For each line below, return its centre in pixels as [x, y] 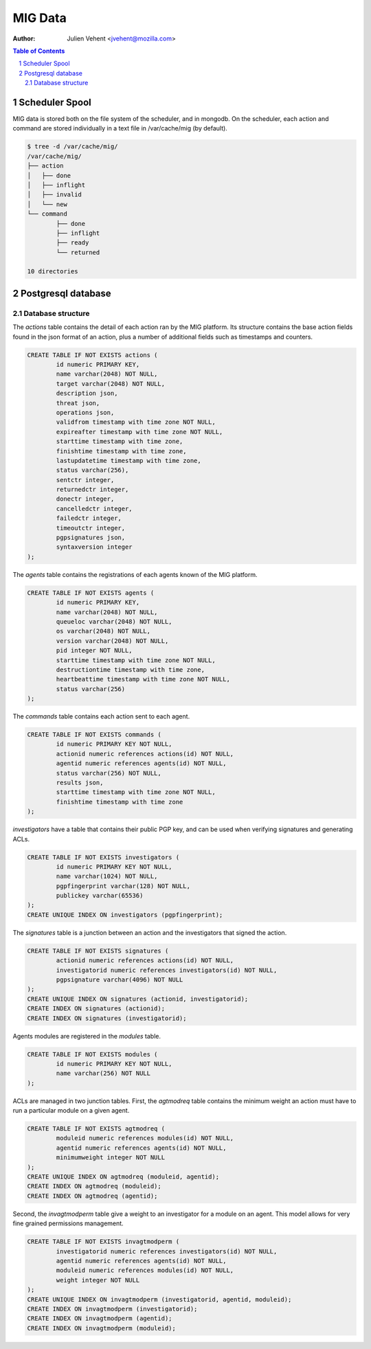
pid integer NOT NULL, [94, 650]
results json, [80, 782]
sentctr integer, [85, 480]
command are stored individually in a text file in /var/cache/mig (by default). [120, 128]
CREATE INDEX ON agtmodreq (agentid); [92, 1196]
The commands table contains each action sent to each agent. [101, 716]
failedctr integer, [89, 518]
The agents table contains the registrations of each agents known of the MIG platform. [135, 574]
